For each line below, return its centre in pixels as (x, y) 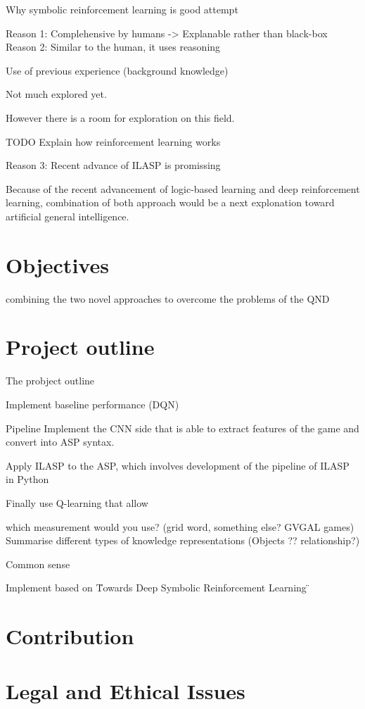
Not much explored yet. (56, 94)
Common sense (38, 564)
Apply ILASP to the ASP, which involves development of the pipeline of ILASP (178, 465)
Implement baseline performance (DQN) (92, 404)
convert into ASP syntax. (60, 442)
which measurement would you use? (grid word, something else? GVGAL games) (180, 526)
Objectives (57, 264)
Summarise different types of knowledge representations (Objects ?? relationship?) (183, 540)
